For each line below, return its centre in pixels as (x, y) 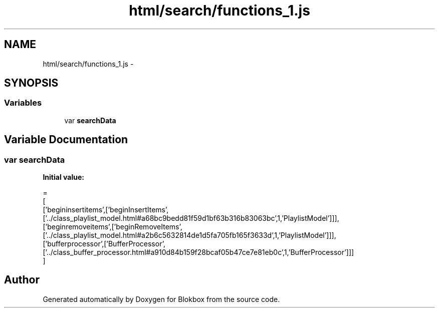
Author (22, 280)
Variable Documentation (66, 140)
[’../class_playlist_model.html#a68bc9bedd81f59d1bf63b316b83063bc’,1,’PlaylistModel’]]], (191, 218)
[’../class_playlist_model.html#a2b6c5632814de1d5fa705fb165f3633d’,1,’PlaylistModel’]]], (189, 235)
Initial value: (63, 177)
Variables (23, 103)
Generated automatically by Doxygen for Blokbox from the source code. (161, 299)
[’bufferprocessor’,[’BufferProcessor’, (104, 244)
